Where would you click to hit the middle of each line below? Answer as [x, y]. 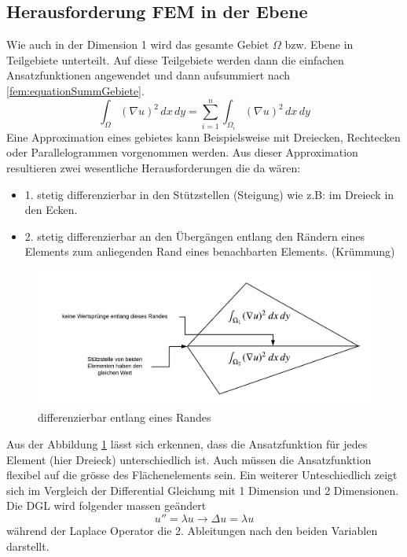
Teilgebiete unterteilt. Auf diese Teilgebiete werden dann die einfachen [175, 59]
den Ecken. [51, 210]
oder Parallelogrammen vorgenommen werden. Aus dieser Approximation [182, 152]
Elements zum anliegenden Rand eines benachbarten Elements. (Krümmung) [210, 251]
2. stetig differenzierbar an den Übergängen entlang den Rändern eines [195, 236]
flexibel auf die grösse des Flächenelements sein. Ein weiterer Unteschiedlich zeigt [202, 475]
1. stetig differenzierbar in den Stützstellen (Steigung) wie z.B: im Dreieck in [209, 194]
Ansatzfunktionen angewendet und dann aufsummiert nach [148, 75]
